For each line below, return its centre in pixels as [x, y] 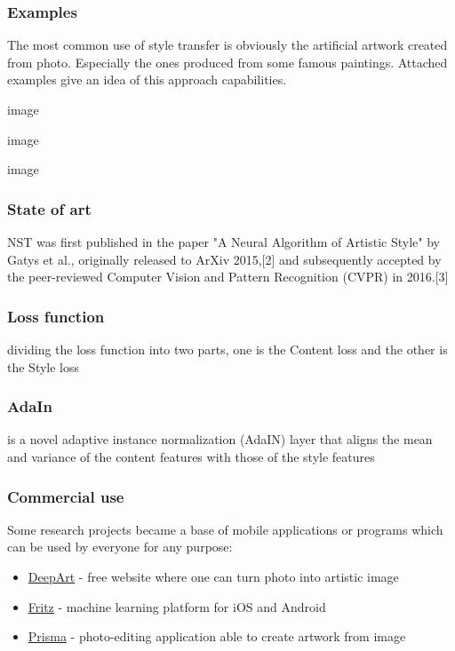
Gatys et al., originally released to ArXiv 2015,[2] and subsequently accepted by [224, 259]
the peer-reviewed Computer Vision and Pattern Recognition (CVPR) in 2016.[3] [228, 277]
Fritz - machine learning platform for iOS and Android [177, 606]
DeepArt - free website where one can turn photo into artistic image [213, 576]
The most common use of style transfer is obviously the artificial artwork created [227, 45]
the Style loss [44, 366]
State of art [49, 208]
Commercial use [66, 496]
